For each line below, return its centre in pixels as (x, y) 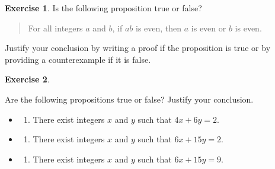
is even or (209, 28)
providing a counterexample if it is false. (78, 59)
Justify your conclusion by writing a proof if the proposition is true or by (138, 48)
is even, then (159, 28)
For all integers (55, 28)
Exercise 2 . (27, 79)
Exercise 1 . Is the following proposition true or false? (103, 8)
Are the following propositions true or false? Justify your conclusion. (129, 99)
